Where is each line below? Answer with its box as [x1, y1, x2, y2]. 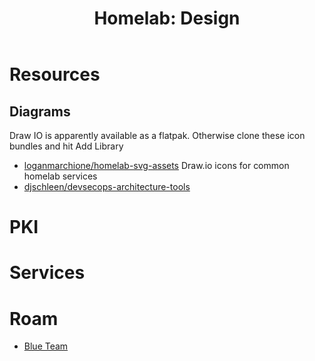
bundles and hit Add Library [9, 140, 124, 152]
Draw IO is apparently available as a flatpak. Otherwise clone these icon [9, 130, 306, 141]
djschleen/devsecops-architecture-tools [23, 181, 191, 192]
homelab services [23, 170, 98, 182]
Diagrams [9, 103, 71, 120]
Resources [9, 63, 101, 86]
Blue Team [23, 340, 69, 352]
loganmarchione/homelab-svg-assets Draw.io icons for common [23, 160, 290, 171]
